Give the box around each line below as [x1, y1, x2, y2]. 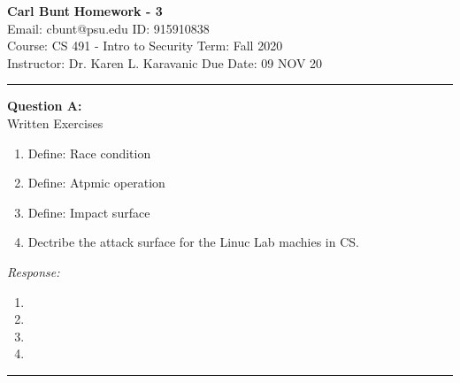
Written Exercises [7, 113, 103, 132]
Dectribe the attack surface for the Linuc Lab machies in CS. [27, 233, 359, 251]
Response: [7, 262, 60, 280]
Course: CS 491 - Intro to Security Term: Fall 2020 [7, 36, 283, 55]
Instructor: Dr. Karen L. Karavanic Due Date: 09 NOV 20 [7, 53, 323, 72]
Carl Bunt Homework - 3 [7, 2, 163, 19]
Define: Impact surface [27, 203, 150, 221]
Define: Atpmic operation [27, 173, 165, 192]
